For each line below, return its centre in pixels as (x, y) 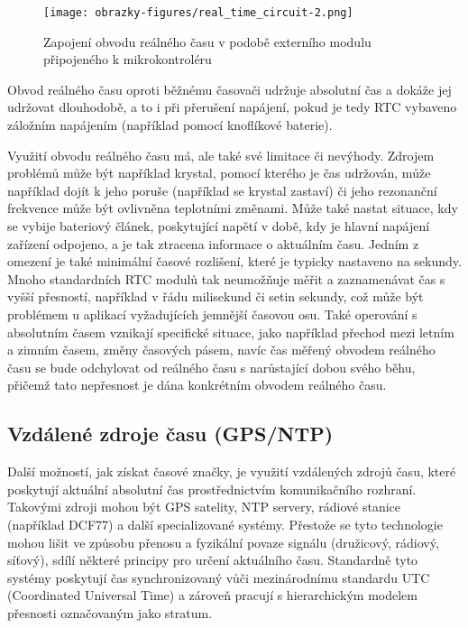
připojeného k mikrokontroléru (128, 59)
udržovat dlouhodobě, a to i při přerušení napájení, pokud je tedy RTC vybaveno (232, 107)
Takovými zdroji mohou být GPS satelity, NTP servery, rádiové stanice (204, 507)
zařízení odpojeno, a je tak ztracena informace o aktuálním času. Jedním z (213, 243)
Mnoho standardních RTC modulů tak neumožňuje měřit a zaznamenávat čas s (226, 278)
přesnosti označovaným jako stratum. (110, 612)
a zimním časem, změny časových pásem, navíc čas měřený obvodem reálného (221, 350)
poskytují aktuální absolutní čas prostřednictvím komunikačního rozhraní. (212, 489)
